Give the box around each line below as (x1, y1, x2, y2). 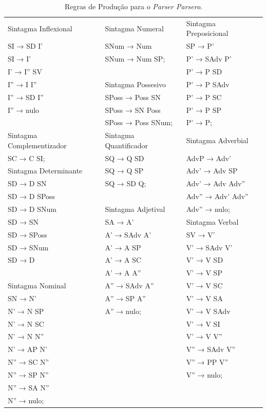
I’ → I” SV (8, 66, 42, 76)
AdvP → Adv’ (186, 152, 232, 163)
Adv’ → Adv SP (186, 165, 238, 176)
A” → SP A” (105, 292, 146, 303)
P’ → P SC (186, 91, 222, 102)
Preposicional (186, 28, 228, 38)
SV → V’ (186, 229, 215, 240)
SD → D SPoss (8, 191, 55, 202)
